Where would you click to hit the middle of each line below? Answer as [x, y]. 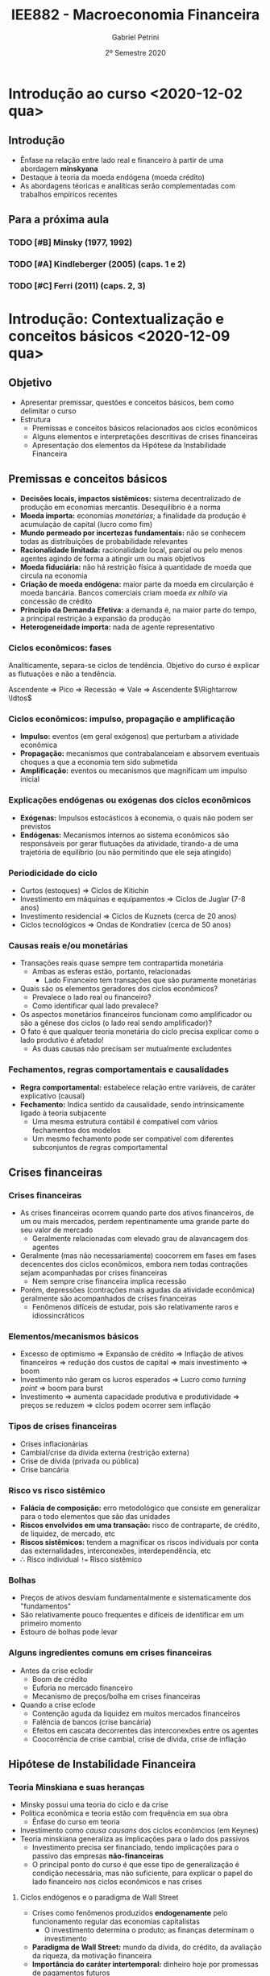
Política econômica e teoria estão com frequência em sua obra [124, 1813]
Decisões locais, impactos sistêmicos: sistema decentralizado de [131, 498]
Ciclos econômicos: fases [60, 648]
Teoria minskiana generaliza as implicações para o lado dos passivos [135, 1839]
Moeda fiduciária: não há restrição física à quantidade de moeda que [136, 567]
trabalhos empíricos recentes [69, 194]
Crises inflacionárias [54, 1443]
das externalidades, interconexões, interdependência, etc [115, 1551]
